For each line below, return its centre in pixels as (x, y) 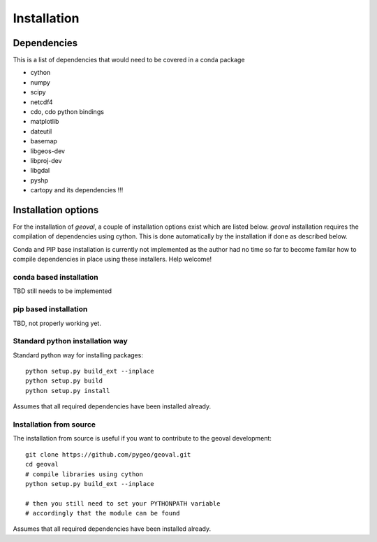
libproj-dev (46, 160)
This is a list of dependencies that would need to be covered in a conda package (129, 60)
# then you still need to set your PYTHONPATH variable (123, 503)
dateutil (41, 131)
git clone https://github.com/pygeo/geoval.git (108, 454)
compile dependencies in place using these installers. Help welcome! (112, 259)
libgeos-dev (48, 151)
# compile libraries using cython (84, 474)
